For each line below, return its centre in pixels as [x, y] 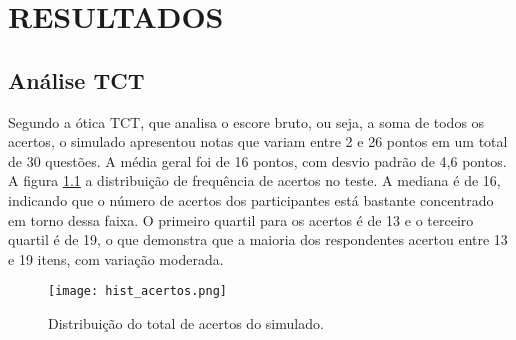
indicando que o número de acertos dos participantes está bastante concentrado [251, 199]
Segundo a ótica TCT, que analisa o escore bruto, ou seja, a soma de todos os [246, 121]
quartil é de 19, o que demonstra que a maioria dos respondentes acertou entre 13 [258, 239]
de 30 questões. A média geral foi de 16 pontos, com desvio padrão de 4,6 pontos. [257, 160]
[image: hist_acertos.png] [137, 291]
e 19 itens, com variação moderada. [116, 258]
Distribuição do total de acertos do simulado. [186, 322]
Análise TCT [76, 79]
